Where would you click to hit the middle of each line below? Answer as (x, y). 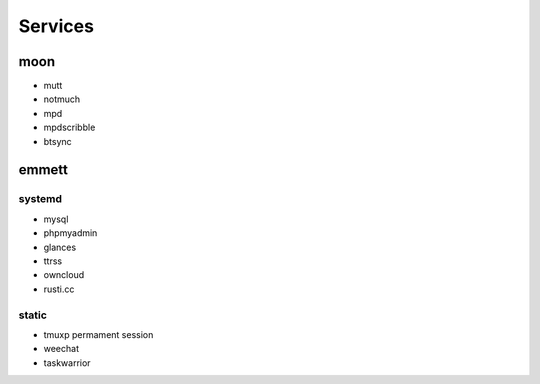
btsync (57, 141)
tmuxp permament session (98, 334)
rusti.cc (59, 289)
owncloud (64, 275)
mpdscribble (69, 127)
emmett (43, 170)
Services (56, 26)
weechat (61, 349)
